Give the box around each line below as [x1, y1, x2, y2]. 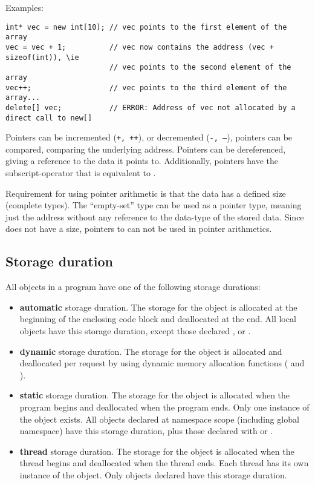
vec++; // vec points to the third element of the [5, 83, 287, 92]
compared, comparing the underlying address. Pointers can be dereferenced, [5, 142, 286, 155]
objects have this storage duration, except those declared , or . [19, 324, 251, 337]
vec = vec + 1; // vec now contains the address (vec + [5, 42, 274, 51]
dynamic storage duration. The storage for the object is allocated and [19, 345, 282, 357]
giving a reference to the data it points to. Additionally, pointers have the [5, 154, 279, 167]
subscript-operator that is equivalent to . [5, 167, 156, 179]
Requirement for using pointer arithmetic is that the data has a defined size [5, 186, 286, 199]
